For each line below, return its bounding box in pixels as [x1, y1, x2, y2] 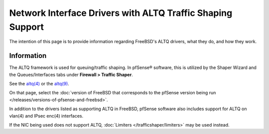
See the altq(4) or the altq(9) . [9, 81, 69, 87]
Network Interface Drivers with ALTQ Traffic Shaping [9, 7, 233, 18]
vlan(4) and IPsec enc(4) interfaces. [9, 113, 84, 119]
